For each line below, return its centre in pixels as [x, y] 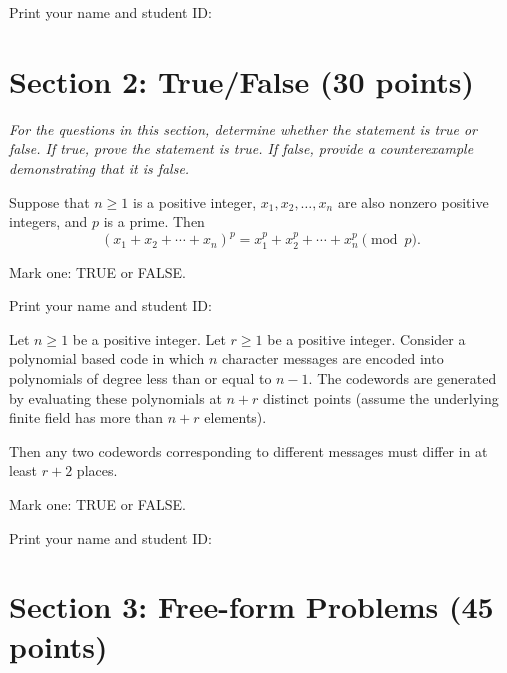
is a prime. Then [154, 221]
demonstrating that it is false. [99, 167]
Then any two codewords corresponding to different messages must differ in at [248, 450]
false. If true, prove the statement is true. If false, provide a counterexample [241, 148]
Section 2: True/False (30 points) [241, 80]
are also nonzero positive [413, 201]
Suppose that [49, 201]
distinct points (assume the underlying [381, 397]
